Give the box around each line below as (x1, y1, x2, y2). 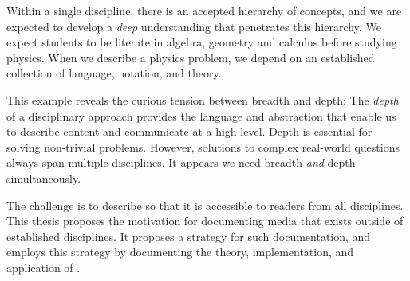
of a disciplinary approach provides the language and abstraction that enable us (6, 107, 396, 124)
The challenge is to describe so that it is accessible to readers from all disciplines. (6, 196, 404, 213)
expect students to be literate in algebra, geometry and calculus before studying (6, 34, 397, 50)
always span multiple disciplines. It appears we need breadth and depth (6, 154, 356, 171)
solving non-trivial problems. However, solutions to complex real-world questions (6, 138, 400, 155)
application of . (6, 259, 81, 275)
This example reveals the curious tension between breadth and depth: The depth (6, 91, 399, 108)
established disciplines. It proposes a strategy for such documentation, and (6, 228, 371, 244)
